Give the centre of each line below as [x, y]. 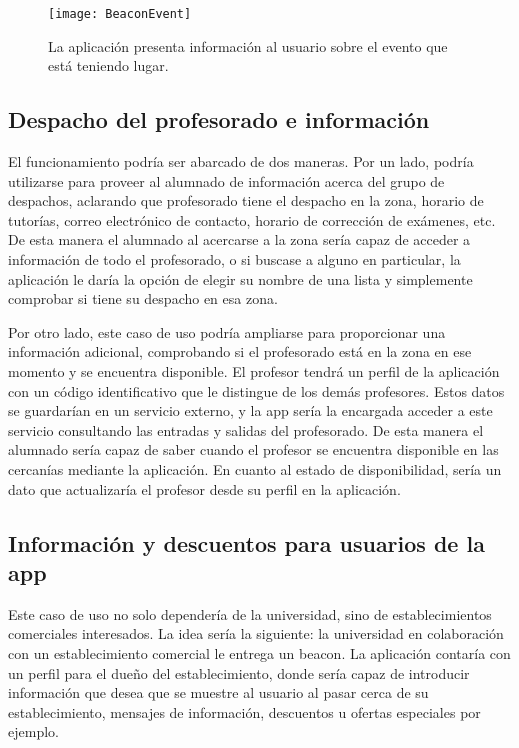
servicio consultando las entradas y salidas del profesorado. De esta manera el [246, 429]
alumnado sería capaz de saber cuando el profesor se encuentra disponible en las [253, 449]
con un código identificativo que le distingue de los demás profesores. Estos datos [256, 390]
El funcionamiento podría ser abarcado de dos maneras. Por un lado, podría [241, 161]
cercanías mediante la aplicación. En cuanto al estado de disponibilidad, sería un [255, 468]
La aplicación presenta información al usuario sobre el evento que [248, 45]
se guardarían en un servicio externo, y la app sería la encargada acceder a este [250, 410]
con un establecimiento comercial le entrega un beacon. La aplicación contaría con [259, 652]
